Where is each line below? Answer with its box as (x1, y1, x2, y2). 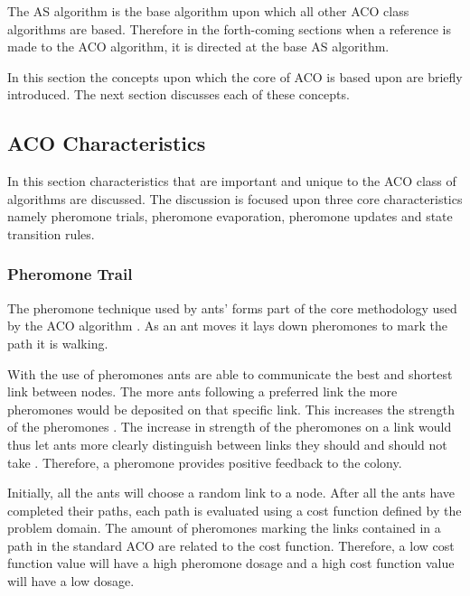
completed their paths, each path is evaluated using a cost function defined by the (7, 500, 462, 519)
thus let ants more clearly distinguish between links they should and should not (7, 434, 447, 453)
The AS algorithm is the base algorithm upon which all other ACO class (7, 2, 409, 20)
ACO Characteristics (7, 129, 206, 157)
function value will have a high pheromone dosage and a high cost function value (7, 554, 455, 573)
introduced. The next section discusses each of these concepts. (7, 85, 350, 104)
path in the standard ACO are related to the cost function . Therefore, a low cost (7, 535, 455, 554)
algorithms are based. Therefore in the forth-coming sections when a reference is (7, 19, 452, 38)
